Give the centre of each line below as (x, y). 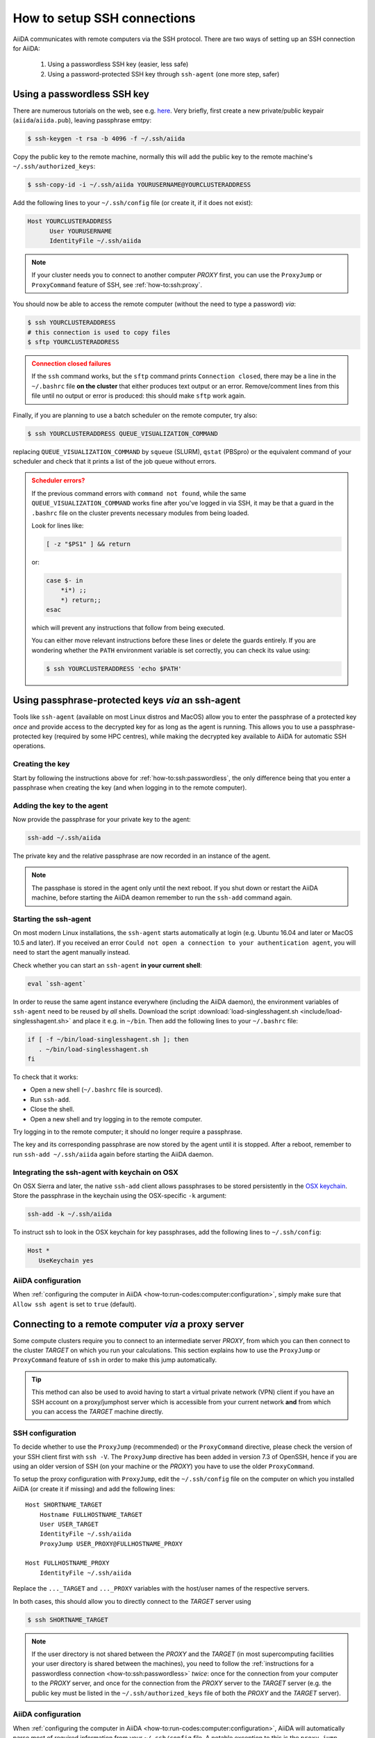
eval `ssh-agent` (57, 983)
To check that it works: (45, 1077)
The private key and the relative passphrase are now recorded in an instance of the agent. (142, 856)
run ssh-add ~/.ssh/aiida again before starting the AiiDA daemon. (113, 1154)
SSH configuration (44, 1433)
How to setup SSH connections (104, 18)
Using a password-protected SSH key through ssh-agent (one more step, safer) (164, 74)
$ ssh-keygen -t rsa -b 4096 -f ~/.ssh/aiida (106, 139)
